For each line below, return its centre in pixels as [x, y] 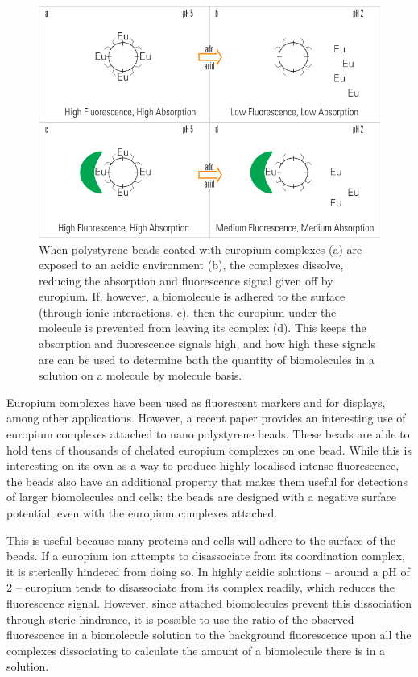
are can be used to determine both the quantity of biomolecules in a [207, 359]
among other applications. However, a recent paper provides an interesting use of [206, 418]
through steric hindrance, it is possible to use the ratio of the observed [180, 619]
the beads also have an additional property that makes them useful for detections [207, 481]
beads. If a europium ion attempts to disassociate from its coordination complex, [206, 556]
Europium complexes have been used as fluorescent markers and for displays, [196, 402]
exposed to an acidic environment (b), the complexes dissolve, [191, 265]
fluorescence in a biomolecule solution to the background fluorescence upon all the [209, 635]
